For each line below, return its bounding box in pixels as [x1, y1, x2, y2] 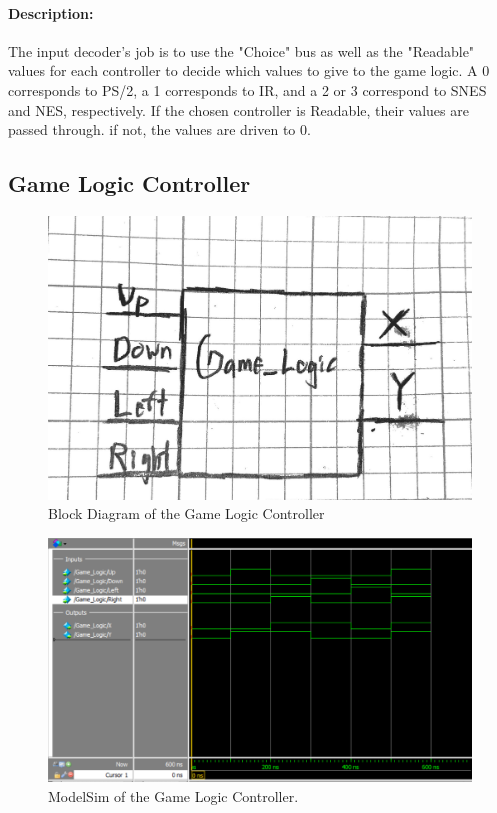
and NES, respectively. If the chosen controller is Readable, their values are [8, 99, 469, 120]
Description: [8, 2, 94, 23]
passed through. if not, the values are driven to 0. [8, 119, 311, 140]
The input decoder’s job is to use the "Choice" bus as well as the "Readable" [8, 40, 475, 61]
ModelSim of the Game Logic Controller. [48, 785, 299, 806]
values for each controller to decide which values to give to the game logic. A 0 [8, 60, 490, 81]
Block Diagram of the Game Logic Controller [48, 503, 325, 524]
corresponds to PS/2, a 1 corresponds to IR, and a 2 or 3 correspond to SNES [8, 79, 487, 100]
